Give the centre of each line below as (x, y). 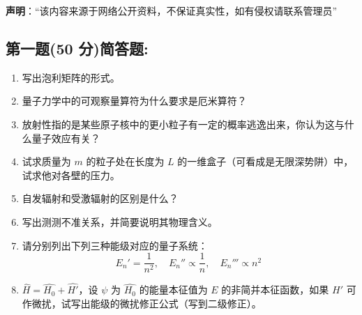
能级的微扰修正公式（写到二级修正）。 (176, 304)
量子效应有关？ (66, 138)
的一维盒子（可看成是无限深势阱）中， (265, 161)
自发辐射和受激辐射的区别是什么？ (100, 198)
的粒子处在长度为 (125, 161)
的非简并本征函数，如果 (275, 290)
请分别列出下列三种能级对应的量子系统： (115, 245)
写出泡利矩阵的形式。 (71, 77)
